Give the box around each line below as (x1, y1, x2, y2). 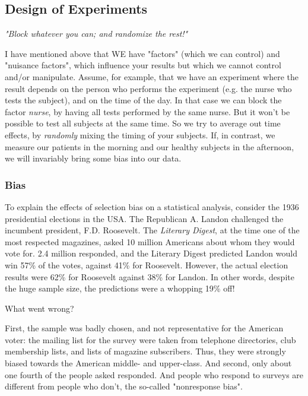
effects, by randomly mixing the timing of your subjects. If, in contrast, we (5, 128, 275, 141)
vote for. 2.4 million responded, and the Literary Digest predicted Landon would (5, 247, 297, 259)
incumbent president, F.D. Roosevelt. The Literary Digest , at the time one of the (5, 224, 300, 236)
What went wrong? (5, 302, 74, 314)
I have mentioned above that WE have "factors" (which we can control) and (5, 47, 280, 59)
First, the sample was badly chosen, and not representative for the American (5, 322, 284, 334)
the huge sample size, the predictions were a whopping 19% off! (5, 282, 235, 294)
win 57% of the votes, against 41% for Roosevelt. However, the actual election (5, 258, 288, 271)
